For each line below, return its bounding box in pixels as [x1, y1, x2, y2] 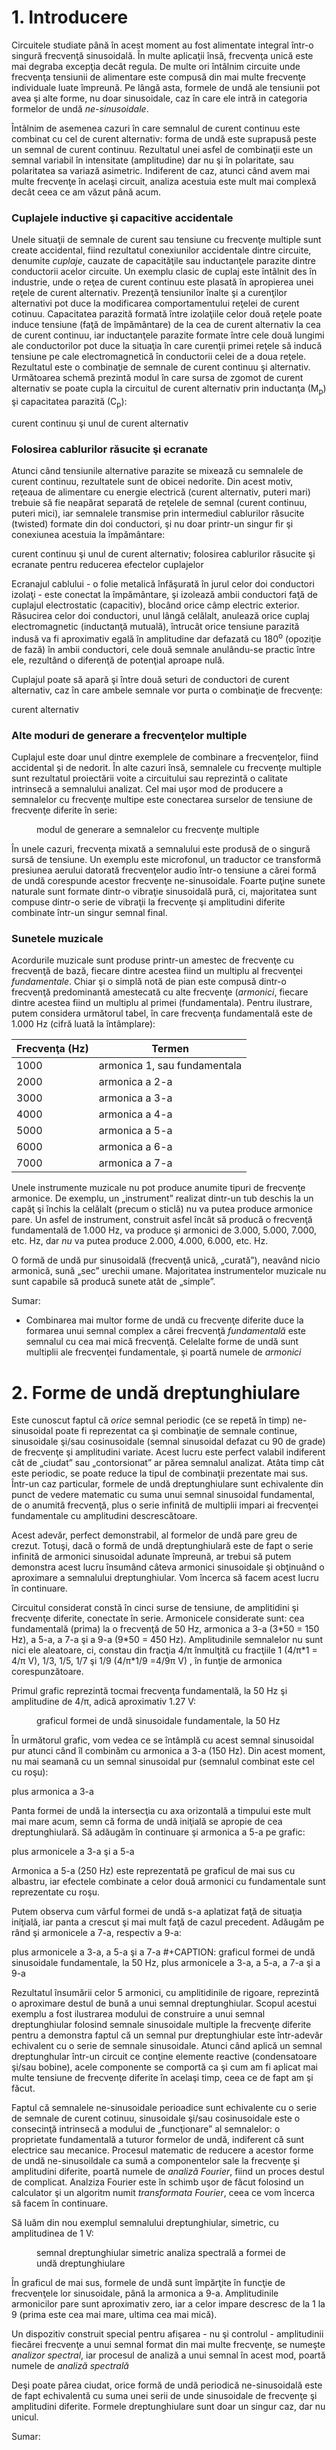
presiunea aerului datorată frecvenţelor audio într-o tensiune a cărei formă [11, 864, 317, 876]
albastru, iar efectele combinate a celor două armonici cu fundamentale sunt [11, 1876, 326, 1888]
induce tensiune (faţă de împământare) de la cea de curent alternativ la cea [11, 319, 321, 331]
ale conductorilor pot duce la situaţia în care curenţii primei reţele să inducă [11, 340, 323, 352]
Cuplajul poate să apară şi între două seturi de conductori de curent [11, 673, 290, 685]
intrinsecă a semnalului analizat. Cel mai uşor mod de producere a [11, 783, 284, 795]
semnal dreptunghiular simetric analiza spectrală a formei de [36, 2247, 286, 2259]
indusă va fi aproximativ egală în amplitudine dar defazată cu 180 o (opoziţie [11, 631, 322, 645]
